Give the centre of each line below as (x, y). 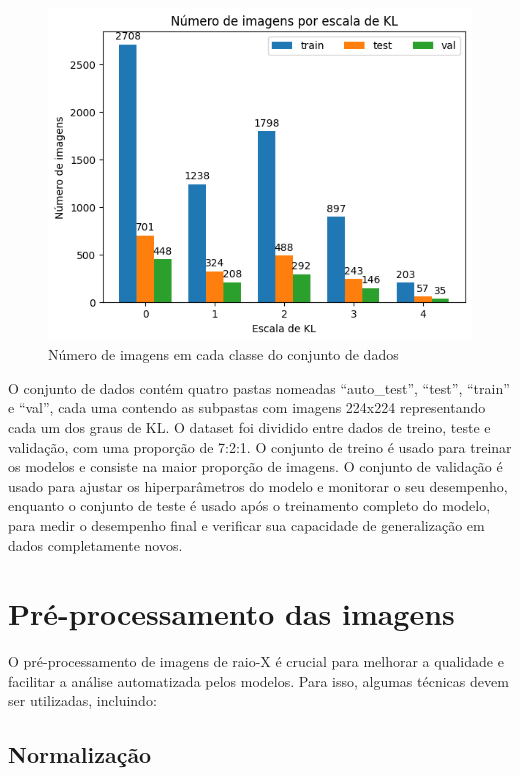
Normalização (80, 754)
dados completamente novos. (95, 544)
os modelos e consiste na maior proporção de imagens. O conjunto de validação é (255, 466)
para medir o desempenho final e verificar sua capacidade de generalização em (246, 524)
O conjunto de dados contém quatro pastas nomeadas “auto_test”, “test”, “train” (259, 387)
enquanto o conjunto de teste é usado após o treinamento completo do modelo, (249, 505)
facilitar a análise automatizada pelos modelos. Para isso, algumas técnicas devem (258, 680)
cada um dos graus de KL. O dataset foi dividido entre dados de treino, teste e (249, 426)
